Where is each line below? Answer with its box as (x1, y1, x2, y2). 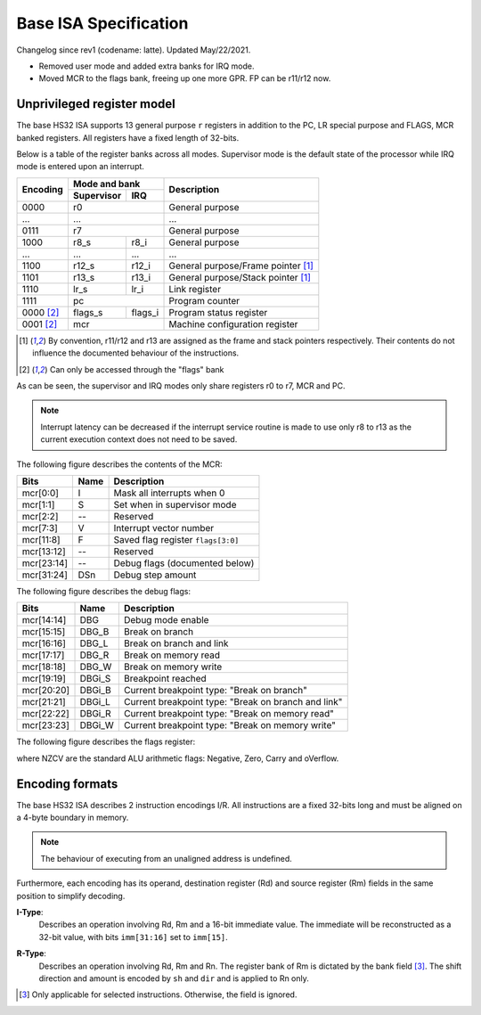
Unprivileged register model (16, 96, 175, 111)
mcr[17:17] (21, 649, 65, 661)
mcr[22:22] (21, 708, 70, 720)
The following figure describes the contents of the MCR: (16, 459, 223, 470)
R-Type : (16, 948, 46, 959)
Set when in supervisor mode (113, 498, 237, 511)
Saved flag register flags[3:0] (113, 533, 240, 545)
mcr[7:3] (21, 521, 58, 534)
